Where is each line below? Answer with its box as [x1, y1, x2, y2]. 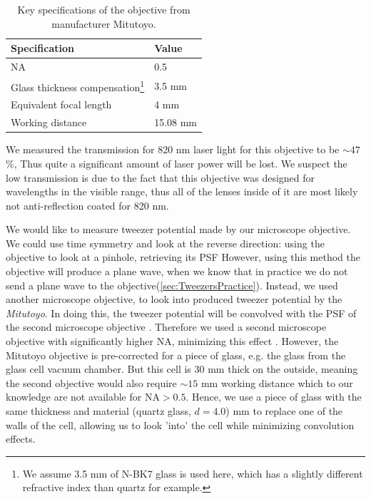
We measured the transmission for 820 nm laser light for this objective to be [6, 142, 340, 157]
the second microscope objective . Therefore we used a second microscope [6, 319, 327, 334]
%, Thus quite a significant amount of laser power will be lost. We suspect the [6, 155, 347, 170]
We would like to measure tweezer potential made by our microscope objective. [6, 222, 351, 237]
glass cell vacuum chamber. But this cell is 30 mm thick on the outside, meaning [6, 361, 358, 376]
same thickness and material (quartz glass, [6, 403, 191, 418]
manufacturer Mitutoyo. [51, 16, 156, 31]
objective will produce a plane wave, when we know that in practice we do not [6, 264, 348, 279]
